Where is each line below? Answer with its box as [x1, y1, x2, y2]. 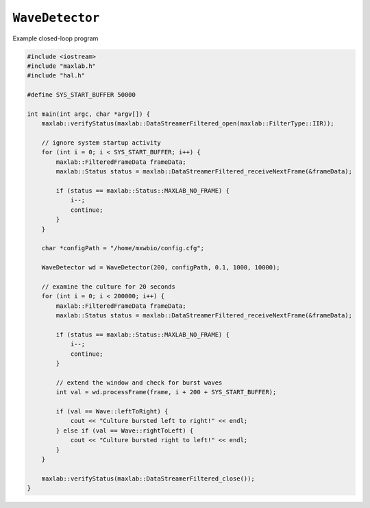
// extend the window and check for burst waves [56, 378, 223, 387]
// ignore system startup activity [41, 139, 161, 147]
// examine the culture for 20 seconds [41, 282, 176, 291]
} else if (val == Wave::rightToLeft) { [56, 426, 194, 435]
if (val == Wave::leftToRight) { [56, 407, 169, 415]
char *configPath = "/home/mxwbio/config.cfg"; [41, 244, 205, 252]
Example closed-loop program [12, 34, 99, 43]
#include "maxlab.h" [27, 62, 96, 70]
